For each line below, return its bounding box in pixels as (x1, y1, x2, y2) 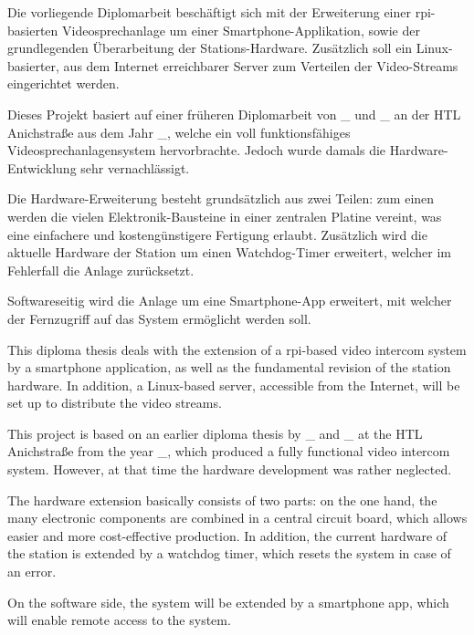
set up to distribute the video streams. (7, 393, 222, 412)
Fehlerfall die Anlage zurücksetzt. (7, 260, 195, 279)
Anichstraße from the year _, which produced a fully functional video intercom (7, 442, 450, 461)
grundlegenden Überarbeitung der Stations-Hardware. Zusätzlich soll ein (7, 38, 413, 57)
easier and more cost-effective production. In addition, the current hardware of (7, 526, 448, 545)
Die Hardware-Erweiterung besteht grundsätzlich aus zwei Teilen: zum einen (7, 189, 435, 208)
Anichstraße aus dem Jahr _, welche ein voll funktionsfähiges (7, 122, 351, 141)
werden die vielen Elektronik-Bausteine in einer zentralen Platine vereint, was (7, 206, 442, 225)
